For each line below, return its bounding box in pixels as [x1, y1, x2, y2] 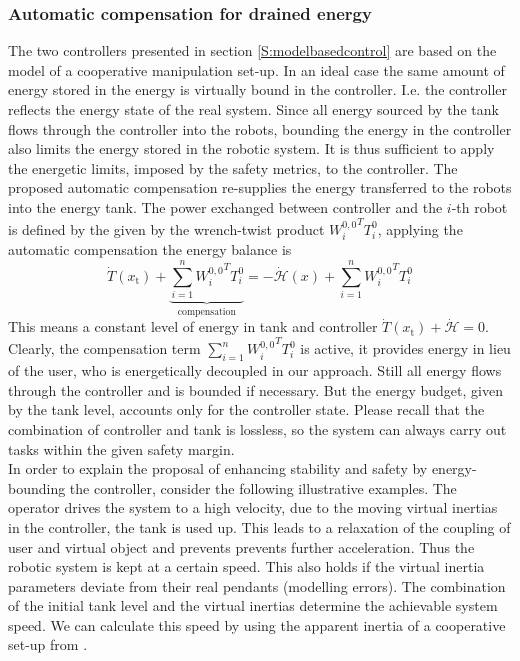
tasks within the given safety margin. [8, 438, 235, 459]
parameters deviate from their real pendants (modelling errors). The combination [8, 575, 506, 596]
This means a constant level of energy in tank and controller [8, 316, 378, 337]
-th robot [451, 196, 508, 217]
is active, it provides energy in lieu [300, 338, 511, 359]
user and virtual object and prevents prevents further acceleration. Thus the [8, 536, 475, 557]
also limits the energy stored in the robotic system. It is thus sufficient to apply [8, 138, 495, 159]
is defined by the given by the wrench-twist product [8, 218, 325, 239]
